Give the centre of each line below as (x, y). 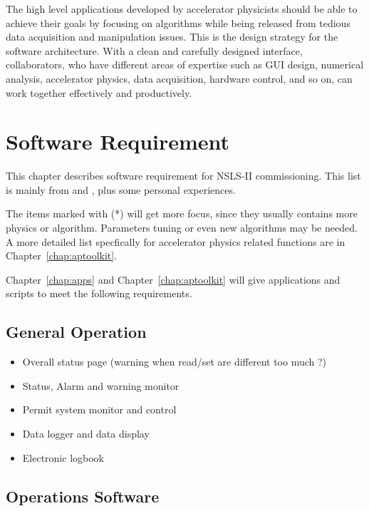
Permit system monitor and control (99, 409)
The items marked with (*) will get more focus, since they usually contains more (182, 213)
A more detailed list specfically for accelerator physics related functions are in (176, 241)
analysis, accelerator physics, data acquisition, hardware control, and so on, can (179, 78)
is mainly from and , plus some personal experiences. (121, 189)
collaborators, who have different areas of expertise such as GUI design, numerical (185, 64)
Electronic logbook (63, 457)
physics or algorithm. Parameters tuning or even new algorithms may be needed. (182, 228)
